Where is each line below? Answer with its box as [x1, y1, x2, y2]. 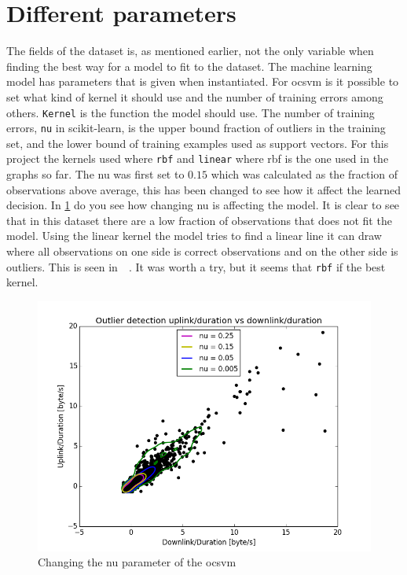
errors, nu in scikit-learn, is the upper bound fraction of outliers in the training [6, 120, 386, 136]
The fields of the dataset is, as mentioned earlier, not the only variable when [6, 42, 374, 59]
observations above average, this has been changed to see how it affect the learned [6, 181, 401, 197]
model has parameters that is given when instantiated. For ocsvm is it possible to [6, 73, 399, 90]
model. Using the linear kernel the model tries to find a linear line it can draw [6, 227, 382, 244]
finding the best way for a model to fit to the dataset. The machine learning [6, 57, 372, 74]
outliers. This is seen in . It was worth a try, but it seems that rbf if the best [6, 258, 386, 275]
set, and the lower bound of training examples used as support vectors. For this [6, 135, 389, 151]
